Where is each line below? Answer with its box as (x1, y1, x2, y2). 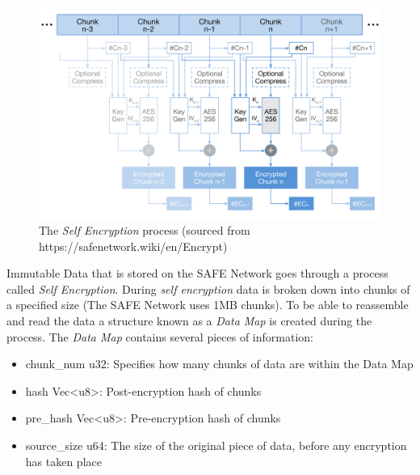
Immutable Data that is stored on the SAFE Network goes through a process (6, 265, 388, 282)
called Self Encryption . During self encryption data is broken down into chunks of (6, 280, 410, 297)
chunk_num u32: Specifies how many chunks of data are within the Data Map (25, 355, 414, 372)
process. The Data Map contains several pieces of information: (6, 328, 313, 345)
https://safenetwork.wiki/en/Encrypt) (39, 237, 228, 254)
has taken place (25, 452, 102, 469)
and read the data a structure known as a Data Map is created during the (6, 312, 372, 329)
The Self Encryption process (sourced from (39, 222, 250, 239)
